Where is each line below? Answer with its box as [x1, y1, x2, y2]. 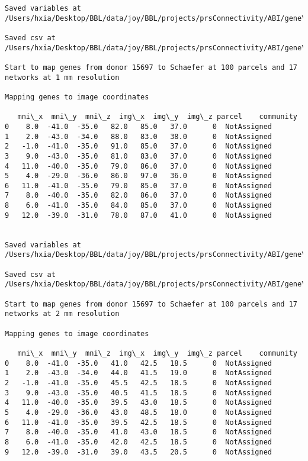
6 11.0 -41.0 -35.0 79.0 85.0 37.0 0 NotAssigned [5, 181, 272, 190]
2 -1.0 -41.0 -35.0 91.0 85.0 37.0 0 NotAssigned [5, 142, 272, 151]
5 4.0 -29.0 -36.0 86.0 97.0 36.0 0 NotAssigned [5, 172, 272, 180]
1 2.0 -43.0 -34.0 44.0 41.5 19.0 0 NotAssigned [5, 369, 272, 378]
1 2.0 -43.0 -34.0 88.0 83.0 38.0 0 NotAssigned [5, 132, 272, 141]
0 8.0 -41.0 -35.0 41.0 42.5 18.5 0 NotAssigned [5, 359, 272, 367]
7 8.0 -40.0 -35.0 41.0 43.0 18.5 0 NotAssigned [5, 428, 272, 437]
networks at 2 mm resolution [5, 310, 120, 318]
